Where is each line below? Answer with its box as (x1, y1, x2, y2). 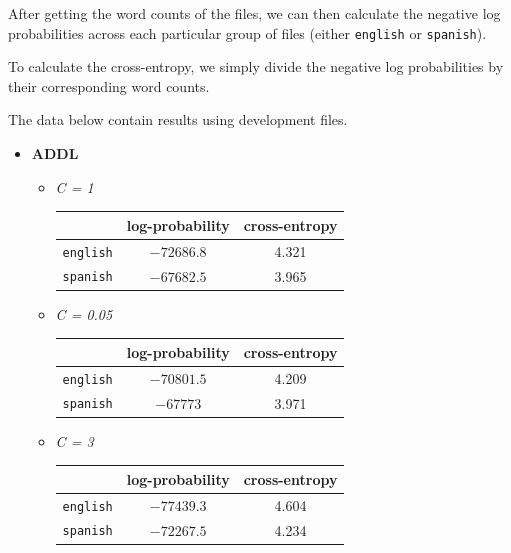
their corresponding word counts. (8, 75, 210, 96)
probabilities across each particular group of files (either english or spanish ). (8, 22, 487, 43)
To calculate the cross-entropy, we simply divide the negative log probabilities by (8, 56, 504, 77)
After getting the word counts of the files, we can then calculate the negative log (8, 3, 501, 23)
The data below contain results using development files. (8, 109, 348, 130)
